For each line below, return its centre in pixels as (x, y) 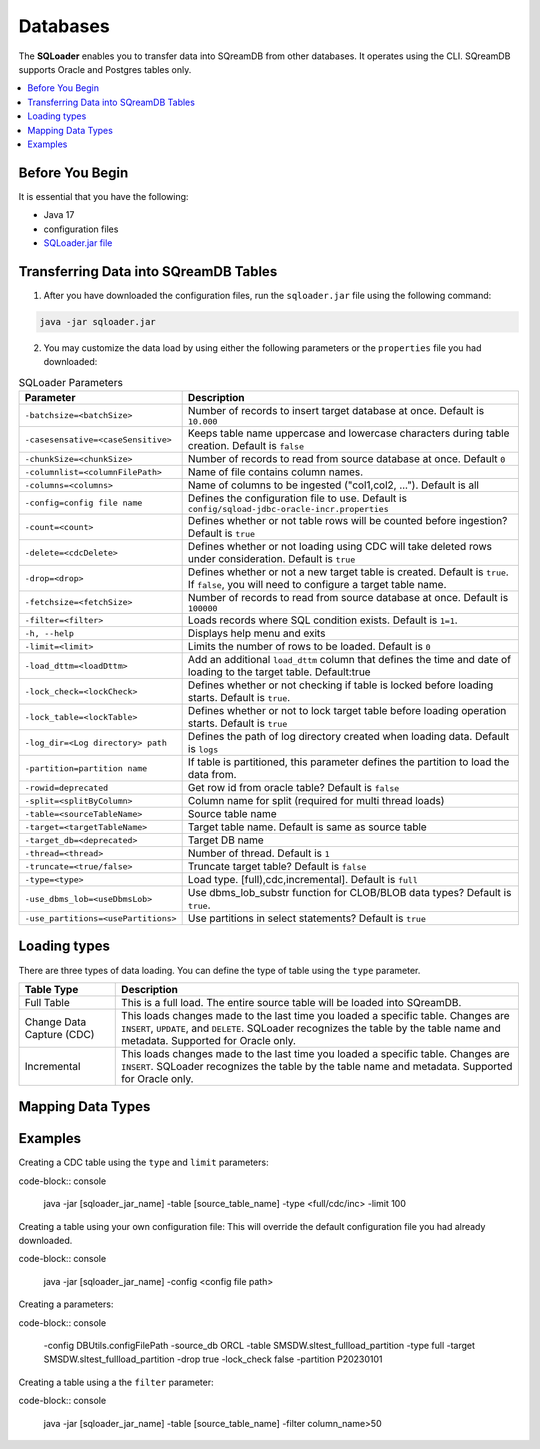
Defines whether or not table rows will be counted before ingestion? (347, 520)
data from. (212, 774)
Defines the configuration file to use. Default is (297, 498)
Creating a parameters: (66, 1304)
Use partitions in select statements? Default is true (307, 918)
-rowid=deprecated (66, 787)
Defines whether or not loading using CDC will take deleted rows (339, 546)
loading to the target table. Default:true (279, 672)
